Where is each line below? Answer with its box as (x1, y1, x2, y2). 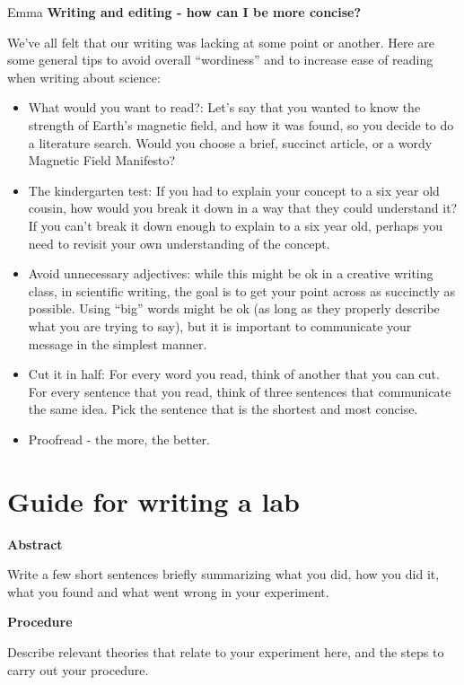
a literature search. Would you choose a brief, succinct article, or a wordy (28, 133, 433, 152)
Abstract (7, 534, 63, 553)
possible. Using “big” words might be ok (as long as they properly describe (28, 299, 440, 318)
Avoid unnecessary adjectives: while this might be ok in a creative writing (28, 264, 433, 283)
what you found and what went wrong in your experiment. (7, 582, 329, 601)
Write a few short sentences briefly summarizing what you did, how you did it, (7, 565, 440, 584)
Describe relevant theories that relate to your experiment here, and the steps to (7, 642, 444, 661)
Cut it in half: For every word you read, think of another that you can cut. (28, 364, 440, 383)
